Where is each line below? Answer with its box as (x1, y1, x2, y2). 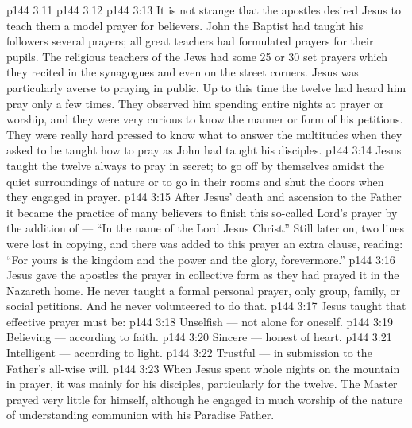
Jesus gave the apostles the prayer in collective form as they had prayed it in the (6, 267, 399, 283)
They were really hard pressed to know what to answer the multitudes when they (6, 126, 402, 142)
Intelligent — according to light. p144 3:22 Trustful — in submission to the (6, 344, 372, 361)
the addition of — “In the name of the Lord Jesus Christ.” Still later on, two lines (6, 220, 404, 236)
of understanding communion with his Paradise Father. (6, 407, 275, 423)
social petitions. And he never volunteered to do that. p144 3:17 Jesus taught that (6, 298, 406, 314)
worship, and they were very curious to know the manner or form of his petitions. (6, 111, 403, 127)
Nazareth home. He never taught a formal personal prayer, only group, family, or (6, 282, 400, 298)
